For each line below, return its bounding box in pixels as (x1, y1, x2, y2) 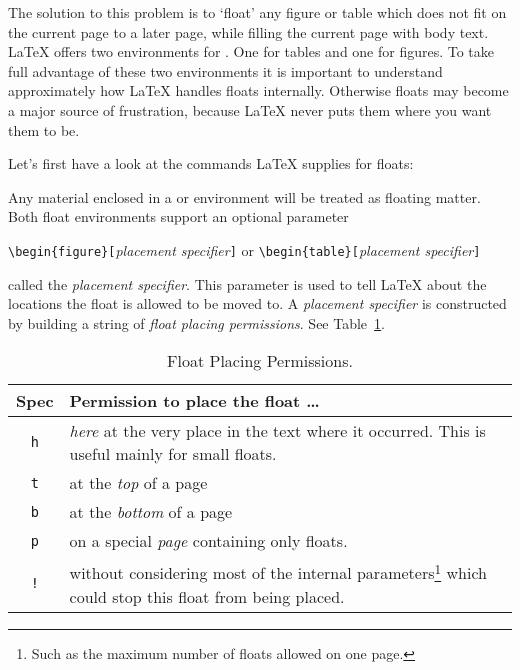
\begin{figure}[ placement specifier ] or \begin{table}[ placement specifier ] (8, 239, 481, 260)
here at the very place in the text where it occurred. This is (69, 419, 486, 443)
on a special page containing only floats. (69, 529, 348, 553)
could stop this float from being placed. (69, 584, 345, 608)
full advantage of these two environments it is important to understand (8, 60, 443, 81)
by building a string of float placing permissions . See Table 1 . (8, 312, 385, 333)
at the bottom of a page (69, 500, 233, 524)
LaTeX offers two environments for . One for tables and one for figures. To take (8, 41, 495, 62)
